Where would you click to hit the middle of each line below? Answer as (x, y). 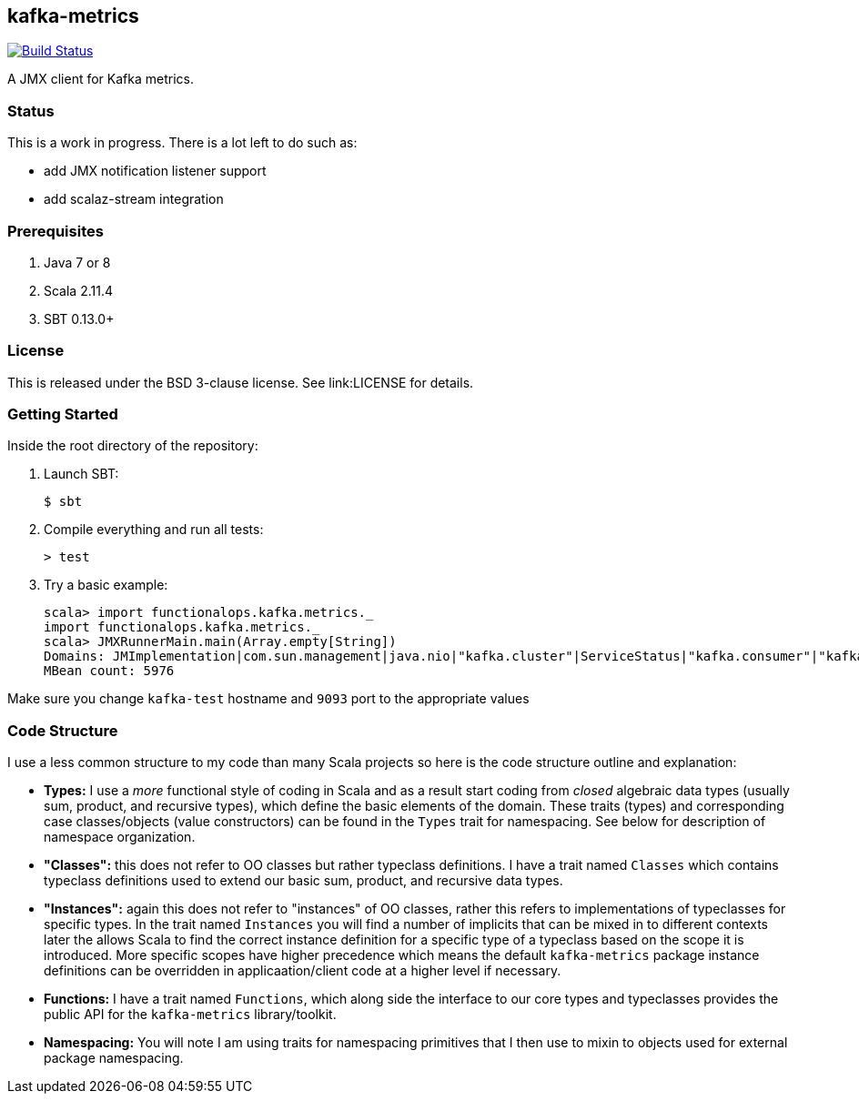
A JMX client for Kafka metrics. (101, 79)
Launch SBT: (81, 474)
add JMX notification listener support (155, 171)
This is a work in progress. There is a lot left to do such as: (182, 143)
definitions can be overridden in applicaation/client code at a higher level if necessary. (303, 971)
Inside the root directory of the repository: (133, 446)
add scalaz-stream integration (134, 199)
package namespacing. (114, 1058)
